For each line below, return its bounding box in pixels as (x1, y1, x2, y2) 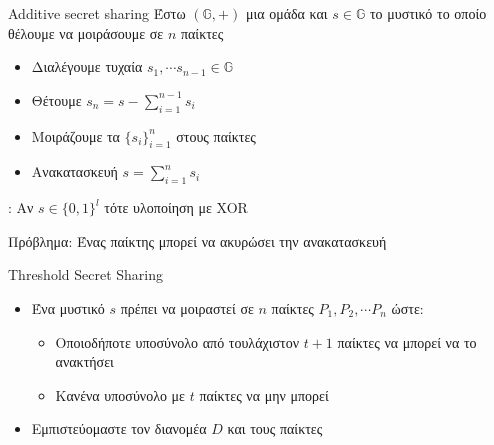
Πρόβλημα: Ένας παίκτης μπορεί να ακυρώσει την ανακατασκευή (8, 230, 387, 251)
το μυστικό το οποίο (369, 3, 487, 23)
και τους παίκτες (227, 418, 323, 439)
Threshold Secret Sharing (8, 264, 163, 285)
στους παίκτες (176, 125, 256, 146)
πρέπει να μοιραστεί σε (120, 297, 254, 318)
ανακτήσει (55, 351, 114, 372)
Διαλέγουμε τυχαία (31, 56, 143, 77)
